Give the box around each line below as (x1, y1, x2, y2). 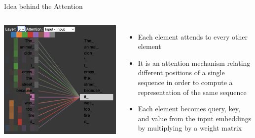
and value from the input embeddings (138, 113, 252, 123)
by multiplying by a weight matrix (138, 123, 242, 133)
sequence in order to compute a (138, 77, 233, 87)
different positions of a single (138, 67, 225, 78)
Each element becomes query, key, (138, 103, 240, 114)
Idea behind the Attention (4, 1, 83, 11)
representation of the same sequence (138, 87, 247, 97)
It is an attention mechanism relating (138, 57, 251, 68)
